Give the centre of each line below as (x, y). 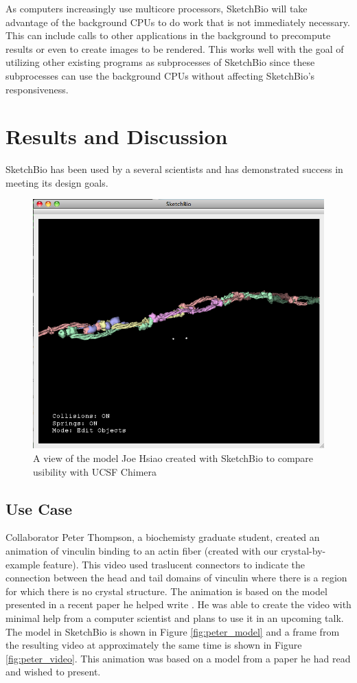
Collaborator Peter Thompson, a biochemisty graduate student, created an (163, 537)
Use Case (39, 508)
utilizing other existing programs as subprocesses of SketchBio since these (160, 62)
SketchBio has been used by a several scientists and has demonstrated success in (174, 169)
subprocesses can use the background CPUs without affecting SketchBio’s (160, 75)
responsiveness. (37, 89)
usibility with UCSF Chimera (95, 471)
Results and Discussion (117, 136)
